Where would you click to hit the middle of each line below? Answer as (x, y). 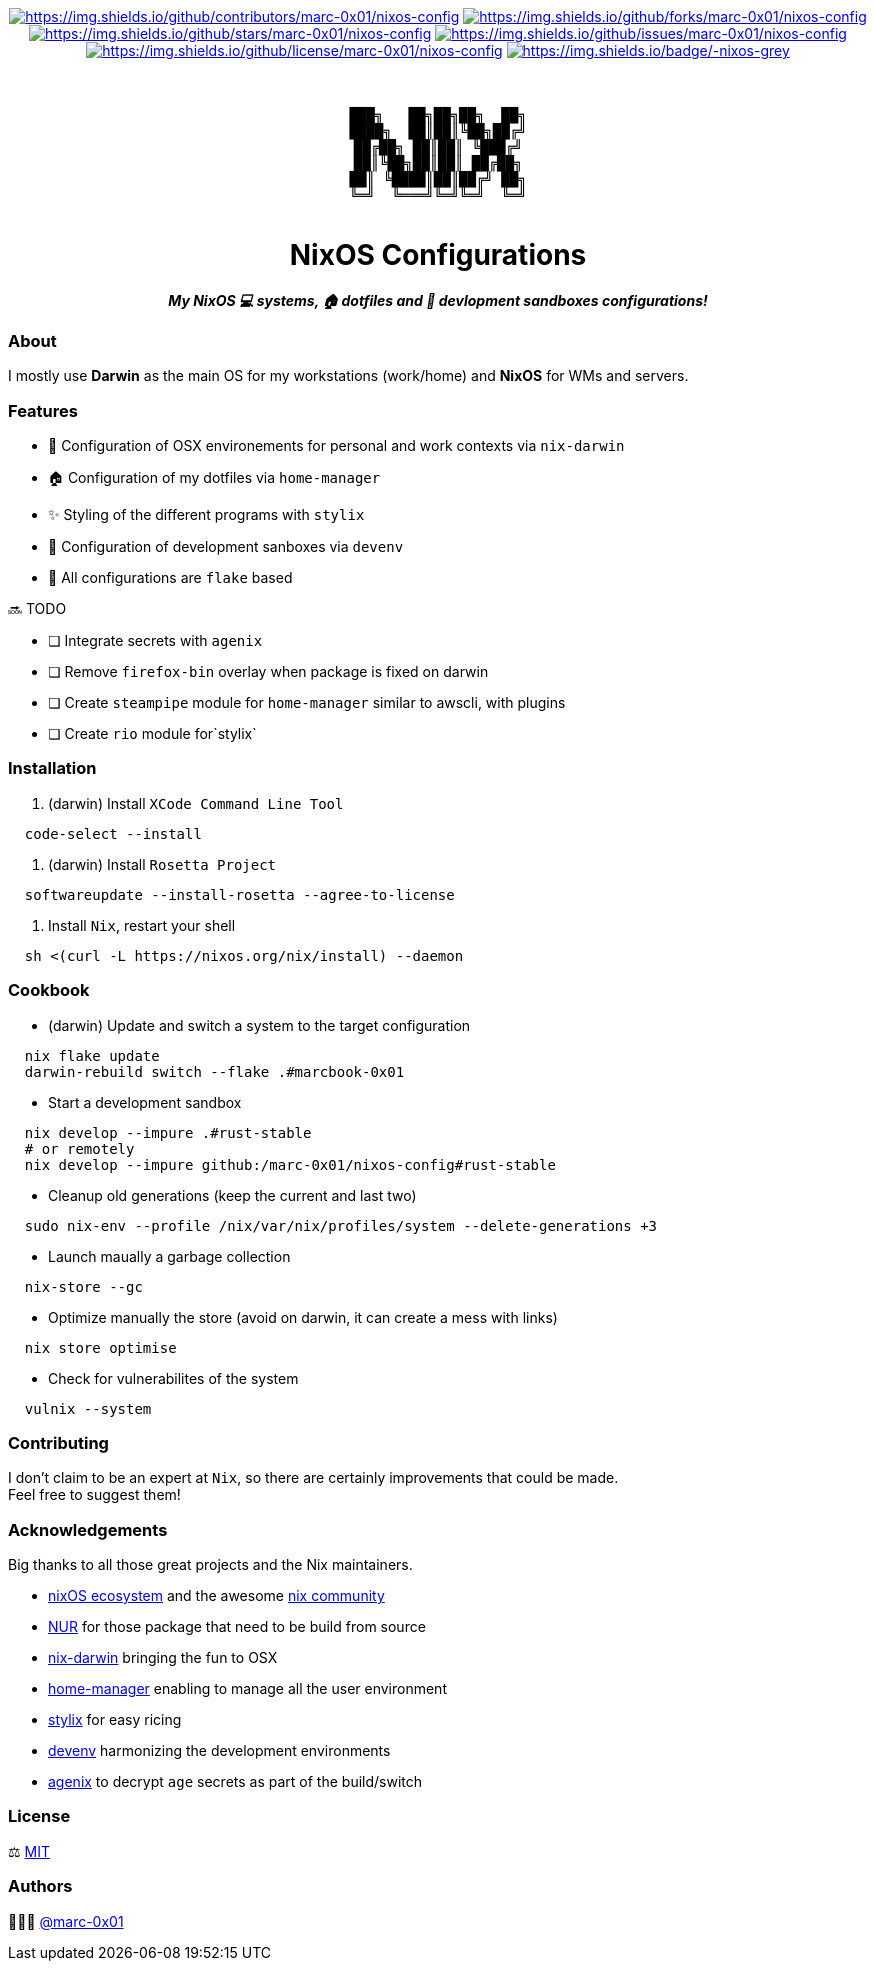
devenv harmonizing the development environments (219, 1750)
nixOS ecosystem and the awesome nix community (216, 1595)
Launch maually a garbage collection (169, 1256)
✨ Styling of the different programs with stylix (206, 514)
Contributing (58, 1442)
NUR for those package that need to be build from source (237, 1626)
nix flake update (92, 1055)
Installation (52, 768)
